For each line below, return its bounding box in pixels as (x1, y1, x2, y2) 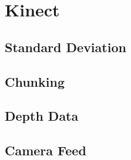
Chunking (5, 72, 65, 90)
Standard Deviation (5, 38, 126, 56)
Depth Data (5, 107, 79, 125)
